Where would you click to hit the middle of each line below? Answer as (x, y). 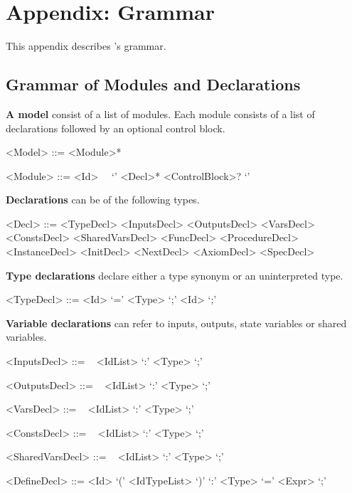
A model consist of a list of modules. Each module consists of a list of (160, 113)
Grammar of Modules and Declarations (153, 84)
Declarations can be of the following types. (103, 200)
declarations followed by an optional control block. (116, 128)
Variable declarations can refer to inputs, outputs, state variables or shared (176, 323)
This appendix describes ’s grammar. (86, 46)
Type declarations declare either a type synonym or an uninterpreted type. (175, 275)
